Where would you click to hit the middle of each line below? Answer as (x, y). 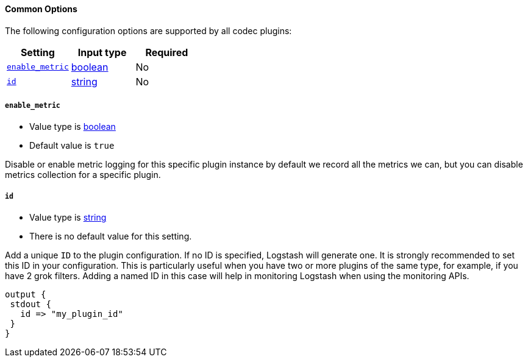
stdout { (30, 304)
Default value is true (72, 146)
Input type (102, 52)
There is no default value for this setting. (111, 236)
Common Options (41, 9)
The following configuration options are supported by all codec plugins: (148, 30)
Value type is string (68, 218)
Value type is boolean (73, 127)
